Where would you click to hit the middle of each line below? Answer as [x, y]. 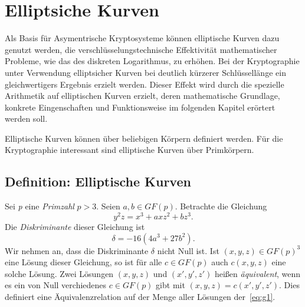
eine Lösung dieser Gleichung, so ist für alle [83, 262]
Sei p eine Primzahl [40, 206]
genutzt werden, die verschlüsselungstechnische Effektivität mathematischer [141, 49]
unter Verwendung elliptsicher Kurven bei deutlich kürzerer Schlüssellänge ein [145, 72]
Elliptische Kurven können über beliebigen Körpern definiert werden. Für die [144, 138]
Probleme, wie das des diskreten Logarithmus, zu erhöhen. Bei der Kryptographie [152, 61]
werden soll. [26, 119]
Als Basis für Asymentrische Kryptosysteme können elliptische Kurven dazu [142, 38]
